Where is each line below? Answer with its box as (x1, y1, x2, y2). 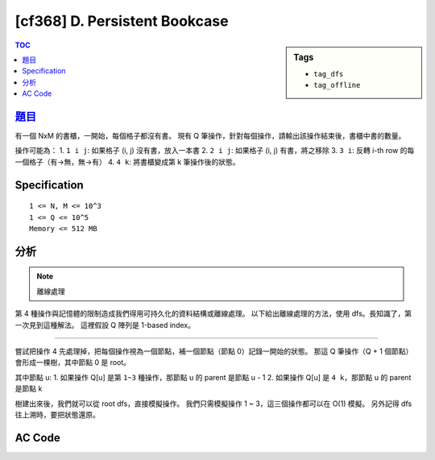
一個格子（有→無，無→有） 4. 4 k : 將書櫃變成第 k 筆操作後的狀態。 (14, 157, 241, 167)
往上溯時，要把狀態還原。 (14, 409, 100, 419)
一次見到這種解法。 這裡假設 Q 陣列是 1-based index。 (14, 320, 195, 329)
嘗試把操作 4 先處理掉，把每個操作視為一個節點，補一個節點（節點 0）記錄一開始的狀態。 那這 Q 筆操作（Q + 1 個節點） (14, 346, 413, 356)
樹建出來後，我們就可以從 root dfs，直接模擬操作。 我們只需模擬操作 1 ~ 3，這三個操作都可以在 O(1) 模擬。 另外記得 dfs (14, 399, 412, 408)
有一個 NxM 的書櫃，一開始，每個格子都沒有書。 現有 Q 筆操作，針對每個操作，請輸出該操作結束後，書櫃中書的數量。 (14, 131, 406, 141)
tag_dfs (313, 69, 344, 78)
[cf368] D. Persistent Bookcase (14, 12, 229, 30)
